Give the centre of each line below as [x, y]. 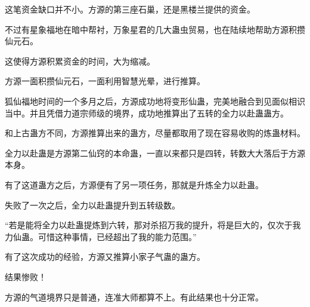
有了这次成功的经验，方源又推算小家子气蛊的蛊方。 [105, 257]
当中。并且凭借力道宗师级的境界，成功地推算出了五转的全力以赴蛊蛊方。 [147, 113]
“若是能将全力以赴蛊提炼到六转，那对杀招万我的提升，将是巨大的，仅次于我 [153, 225]
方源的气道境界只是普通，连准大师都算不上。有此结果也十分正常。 [134, 297]
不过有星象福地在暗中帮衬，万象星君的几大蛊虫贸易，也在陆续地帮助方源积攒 [155, 29]
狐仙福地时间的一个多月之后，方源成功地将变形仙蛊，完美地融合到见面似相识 [155, 101]
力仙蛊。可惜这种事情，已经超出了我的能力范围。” [101, 236]
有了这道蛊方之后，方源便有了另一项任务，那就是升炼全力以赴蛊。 [134, 184]
